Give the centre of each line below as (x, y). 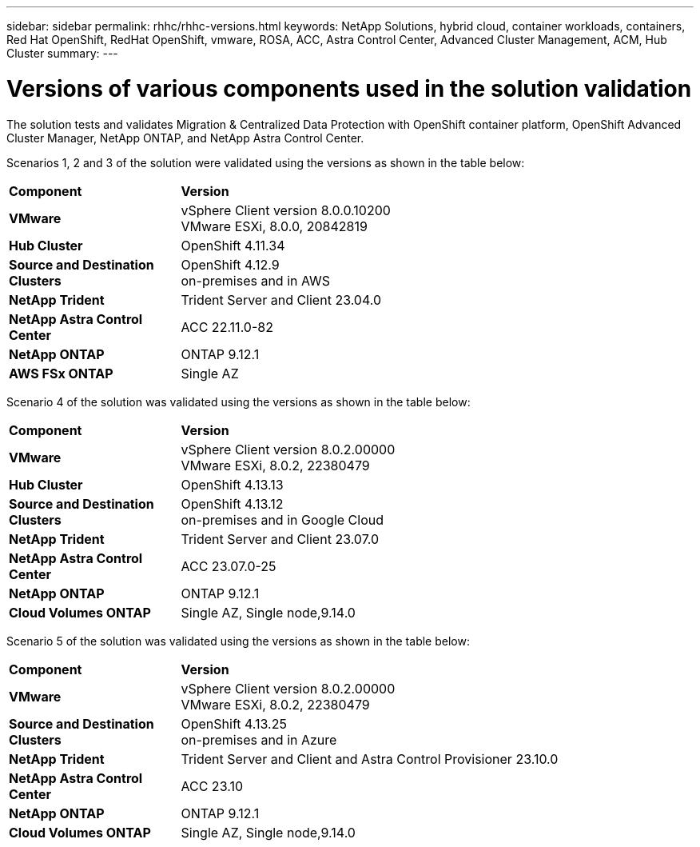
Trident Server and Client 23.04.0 (281, 300)
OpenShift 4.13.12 (232, 503)
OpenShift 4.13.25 (234, 723)
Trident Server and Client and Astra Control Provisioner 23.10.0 (370, 759)
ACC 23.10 (212, 786)
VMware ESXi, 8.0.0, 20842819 (274, 226)
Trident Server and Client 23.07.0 (280, 539)
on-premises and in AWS (256, 280)
